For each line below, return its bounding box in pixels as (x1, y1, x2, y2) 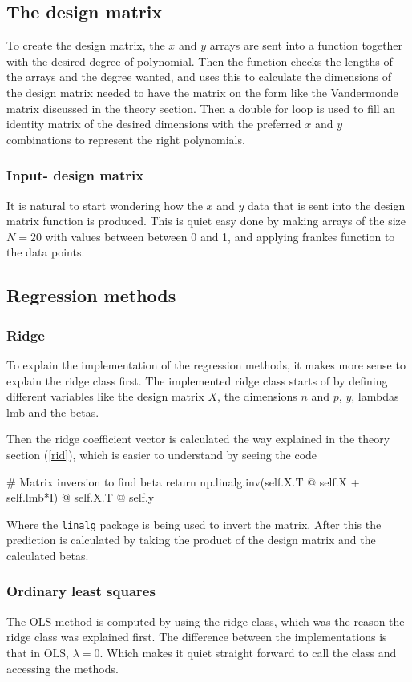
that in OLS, (6, 644, 69, 660)
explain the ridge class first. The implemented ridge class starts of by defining (6, 372, 388, 389)
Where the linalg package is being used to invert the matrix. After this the (6, 515, 382, 532)
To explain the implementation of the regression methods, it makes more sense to (6, 356, 406, 373)
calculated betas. (6, 547, 89, 563)
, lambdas (351, 388, 399, 405)
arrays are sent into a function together (209, 37, 403, 54)
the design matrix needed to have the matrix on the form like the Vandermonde (6, 83, 398, 100)
